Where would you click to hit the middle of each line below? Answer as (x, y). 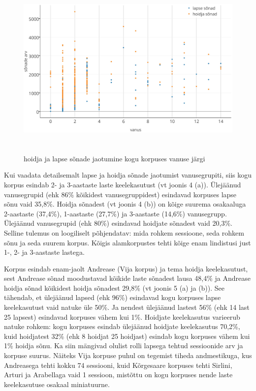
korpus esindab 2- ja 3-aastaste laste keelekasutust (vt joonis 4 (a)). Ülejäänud (123, 184)
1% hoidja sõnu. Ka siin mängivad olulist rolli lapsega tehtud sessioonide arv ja (124, 346)
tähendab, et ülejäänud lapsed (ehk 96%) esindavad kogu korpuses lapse (112, 297)
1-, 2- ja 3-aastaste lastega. (44, 252)
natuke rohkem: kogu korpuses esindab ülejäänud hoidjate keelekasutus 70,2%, (122, 326)
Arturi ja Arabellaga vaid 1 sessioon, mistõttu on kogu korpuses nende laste (118, 375)
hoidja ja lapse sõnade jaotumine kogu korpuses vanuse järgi (114, 158)
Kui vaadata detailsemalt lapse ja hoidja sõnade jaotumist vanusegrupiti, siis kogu (128, 175)
